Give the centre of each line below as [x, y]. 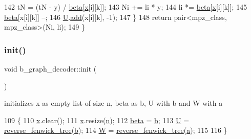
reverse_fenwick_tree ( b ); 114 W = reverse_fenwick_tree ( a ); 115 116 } [116, 130]
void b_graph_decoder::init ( [50, 68]
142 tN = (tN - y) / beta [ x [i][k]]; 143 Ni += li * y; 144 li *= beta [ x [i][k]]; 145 [126, 7]
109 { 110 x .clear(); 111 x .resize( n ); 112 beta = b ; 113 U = [97, 120]
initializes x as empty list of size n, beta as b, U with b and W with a [113, 103]
